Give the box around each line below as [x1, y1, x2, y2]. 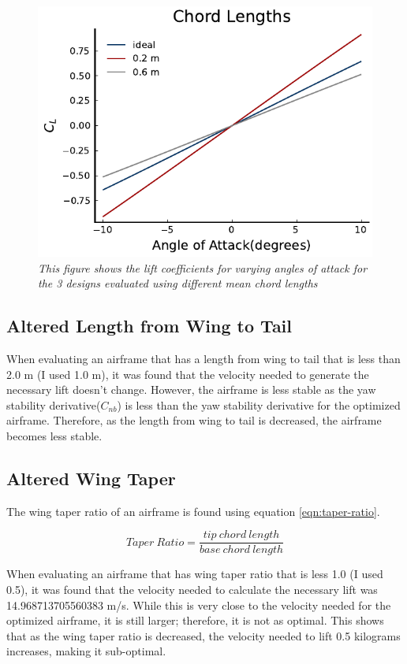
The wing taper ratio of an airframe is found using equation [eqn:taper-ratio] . [6, 503, 380, 519]
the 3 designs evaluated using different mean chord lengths [38, 275, 318, 291]
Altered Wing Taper [6, 466, 176, 490]
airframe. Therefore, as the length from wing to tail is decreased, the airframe [6, 412, 382, 428]
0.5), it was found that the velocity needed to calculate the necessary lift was [6, 581, 378, 597]
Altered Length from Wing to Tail [6, 313, 293, 338]
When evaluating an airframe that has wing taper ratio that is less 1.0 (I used [6, 566, 383, 582]
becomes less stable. [6, 427, 103, 443]
